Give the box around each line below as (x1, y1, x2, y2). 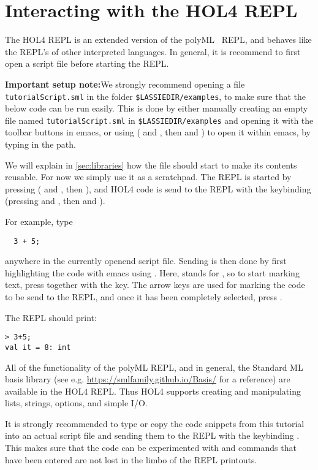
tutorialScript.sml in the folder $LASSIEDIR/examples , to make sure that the (5, 89, 306, 102)
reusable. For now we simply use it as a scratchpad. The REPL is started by (5, 170, 292, 183)
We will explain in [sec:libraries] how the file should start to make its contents (5, 158, 297, 171)
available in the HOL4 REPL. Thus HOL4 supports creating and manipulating (5, 384, 301, 397)
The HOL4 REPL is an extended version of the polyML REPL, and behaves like (5, 33, 312, 46)
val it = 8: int (5, 343, 71, 352)
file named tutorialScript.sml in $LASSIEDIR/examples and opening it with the (5, 113, 314, 126)
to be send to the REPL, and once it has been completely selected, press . (5, 290, 282, 303)
